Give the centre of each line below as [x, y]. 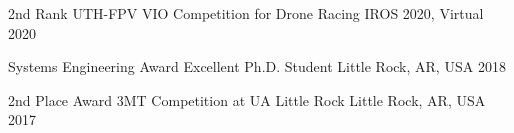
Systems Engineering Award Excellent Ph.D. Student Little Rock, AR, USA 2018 [257, 66]
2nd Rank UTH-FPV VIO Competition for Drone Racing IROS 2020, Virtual [246, 13]
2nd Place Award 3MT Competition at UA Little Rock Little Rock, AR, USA [247, 99]
